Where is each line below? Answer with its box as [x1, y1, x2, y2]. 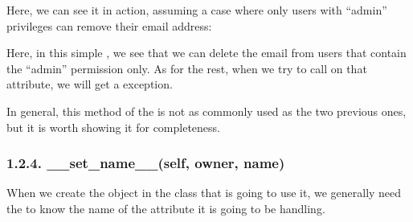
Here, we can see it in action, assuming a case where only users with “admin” [6, 2, 387, 18]
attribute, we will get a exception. [6, 76, 173, 92]
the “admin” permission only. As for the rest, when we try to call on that [6, 60, 367, 76]
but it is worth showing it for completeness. [6, 118, 220, 135]
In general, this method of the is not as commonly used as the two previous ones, [6, 102, 407, 119]
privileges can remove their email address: [6, 17, 212, 34]
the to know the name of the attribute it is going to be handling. [6, 199, 325, 216]
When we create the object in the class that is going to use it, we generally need [6, 184, 402, 201]
